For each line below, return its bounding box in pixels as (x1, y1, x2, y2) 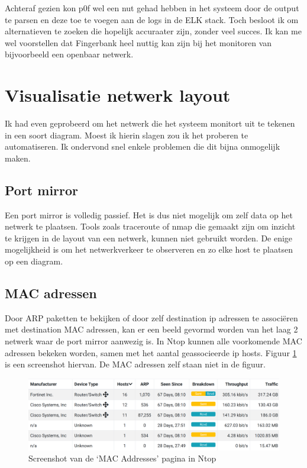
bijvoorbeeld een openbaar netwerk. (5, 48, 134, 60)
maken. (5, 151, 31, 164)
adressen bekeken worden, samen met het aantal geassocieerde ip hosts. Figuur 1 (5, 346, 297, 359)
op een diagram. (5, 255, 63, 267)
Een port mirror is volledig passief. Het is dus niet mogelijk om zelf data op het (5, 208, 293, 221)
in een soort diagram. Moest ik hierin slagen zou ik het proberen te (5, 128, 248, 141)
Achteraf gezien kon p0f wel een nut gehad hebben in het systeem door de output (5, 2, 299, 14)
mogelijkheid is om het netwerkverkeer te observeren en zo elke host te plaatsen (5, 243, 293, 256)
